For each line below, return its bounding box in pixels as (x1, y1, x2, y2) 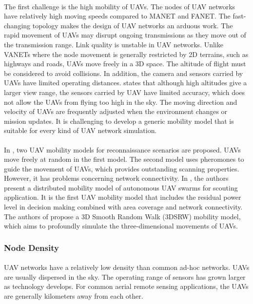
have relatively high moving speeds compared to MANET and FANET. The (4, 11, 231, 21)
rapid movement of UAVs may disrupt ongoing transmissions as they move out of (4, 30, 246, 40)
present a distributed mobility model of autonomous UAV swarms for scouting (4, 182, 238, 192)
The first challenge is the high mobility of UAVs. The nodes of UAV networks (4, 1, 235, 11)
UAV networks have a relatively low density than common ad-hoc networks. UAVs (4, 262, 250, 272)
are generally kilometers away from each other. (4, 291, 143, 301)
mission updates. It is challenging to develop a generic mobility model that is (4, 115, 234, 126)
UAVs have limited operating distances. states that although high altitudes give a (4, 77, 247, 88)
